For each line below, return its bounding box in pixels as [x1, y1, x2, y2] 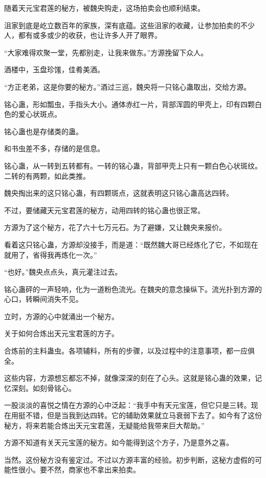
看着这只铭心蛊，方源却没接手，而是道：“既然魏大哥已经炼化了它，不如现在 [4, 239, 258, 250]
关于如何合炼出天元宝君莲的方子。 [4, 328, 119, 339]
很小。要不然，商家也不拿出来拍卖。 [18, 464, 140, 475]
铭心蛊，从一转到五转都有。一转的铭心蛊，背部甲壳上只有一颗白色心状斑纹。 [4, 160, 262, 171]
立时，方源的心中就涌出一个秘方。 [4, 310, 119, 321]
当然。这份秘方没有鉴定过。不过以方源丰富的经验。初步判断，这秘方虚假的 [4, 454, 255, 465]
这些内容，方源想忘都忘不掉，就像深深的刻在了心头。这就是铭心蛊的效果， [4, 372, 255, 383]
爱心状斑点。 [18, 109, 61, 119]
